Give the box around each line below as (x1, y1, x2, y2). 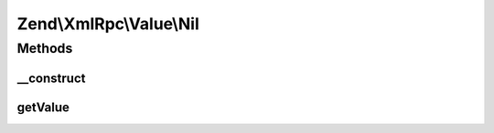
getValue (16, 99, 70, 115)
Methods (16, 40, 73, 56)
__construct (16, 70, 86, 86)
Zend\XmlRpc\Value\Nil (16, 14, 200, 34)
